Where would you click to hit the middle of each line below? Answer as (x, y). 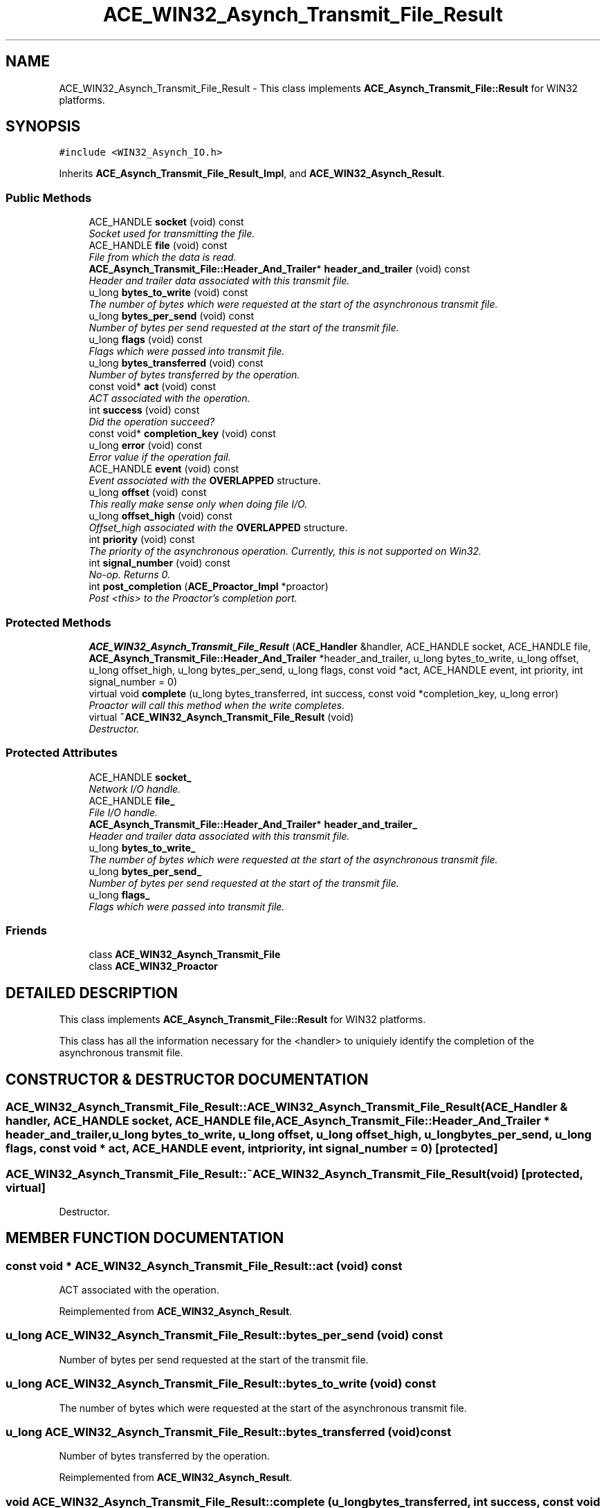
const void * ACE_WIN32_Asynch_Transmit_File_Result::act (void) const (204, 1266)
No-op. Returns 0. (130, 575)
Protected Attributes (62, 753)
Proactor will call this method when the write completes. (217, 705)
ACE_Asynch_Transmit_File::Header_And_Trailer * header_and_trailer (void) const (279, 269)
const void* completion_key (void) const (182, 434)
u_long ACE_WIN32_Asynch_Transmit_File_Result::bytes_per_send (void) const (224, 1335)
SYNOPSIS (43, 127)
